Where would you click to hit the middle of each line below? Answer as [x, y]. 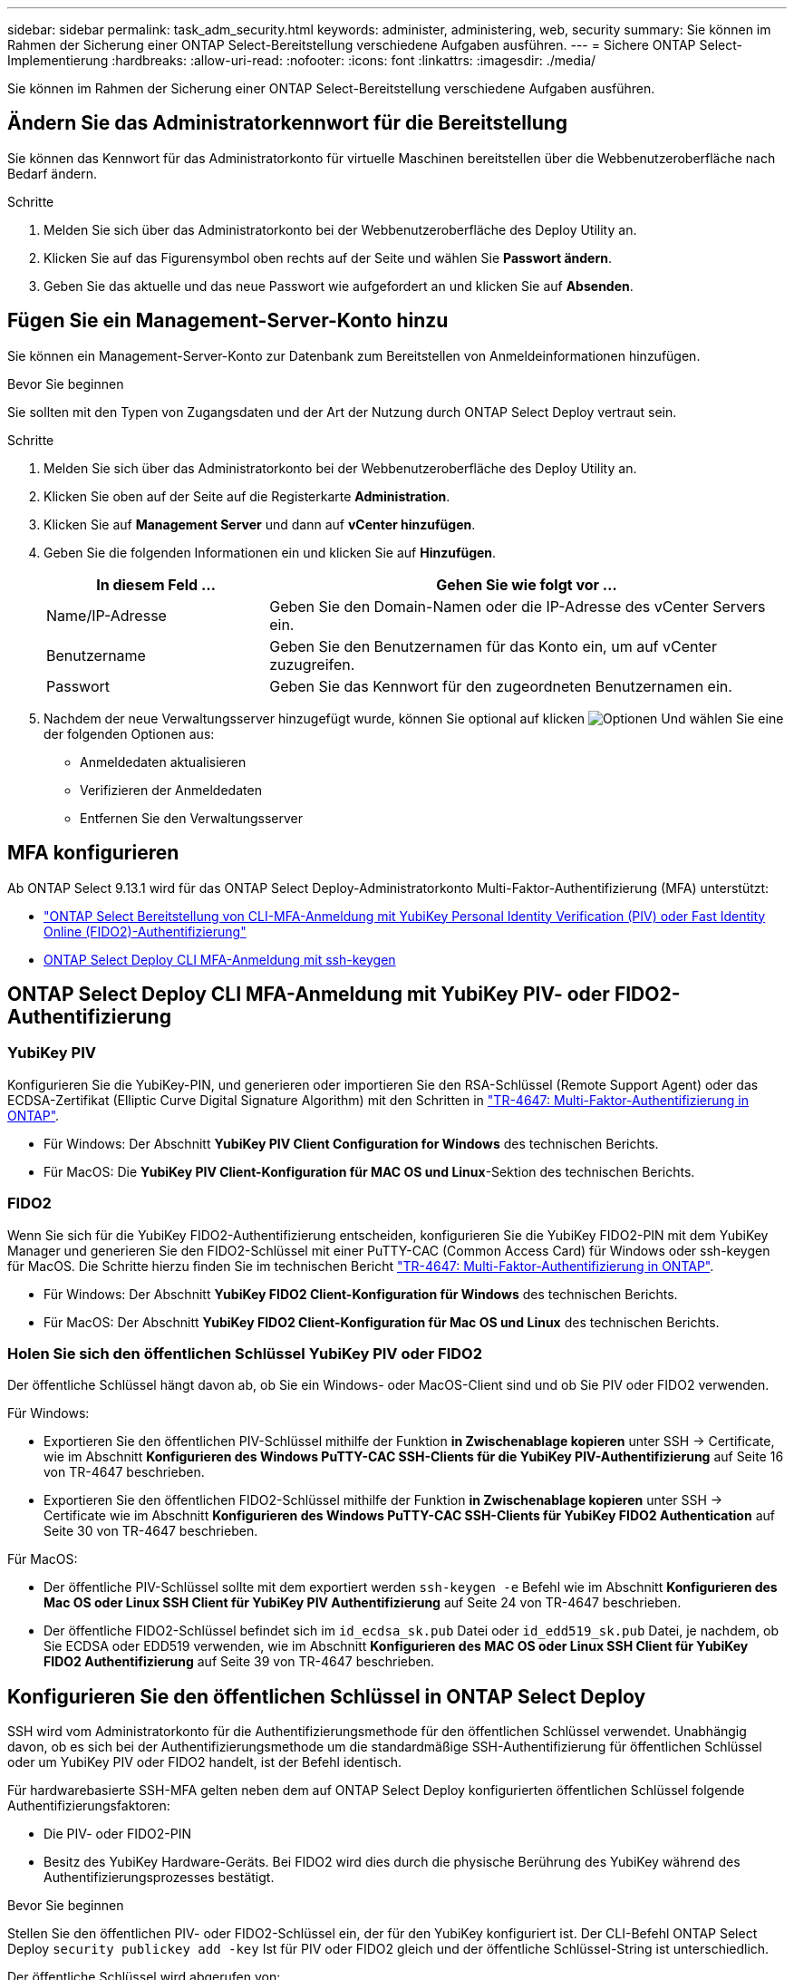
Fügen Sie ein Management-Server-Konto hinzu [228, 321]
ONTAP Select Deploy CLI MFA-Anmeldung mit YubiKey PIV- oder [309, 994]
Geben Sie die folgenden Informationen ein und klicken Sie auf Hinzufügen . [270, 552]
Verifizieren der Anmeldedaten [171, 790]
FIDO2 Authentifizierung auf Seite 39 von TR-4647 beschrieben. [239, 1662]
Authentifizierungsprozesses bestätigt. [159, 1878]
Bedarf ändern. [53, 173]
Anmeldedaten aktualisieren [163, 762]
